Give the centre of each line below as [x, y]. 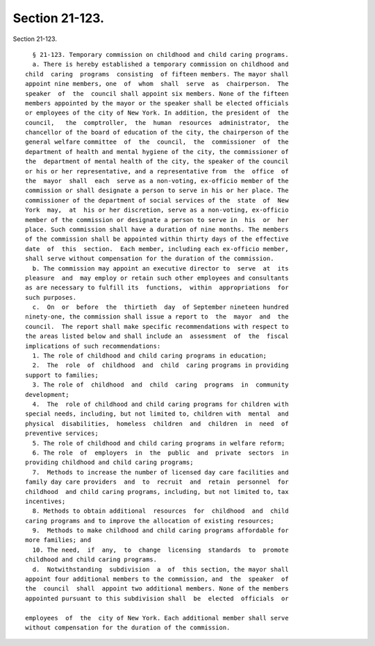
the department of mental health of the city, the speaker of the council [157, 162]
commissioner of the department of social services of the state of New [157, 200]
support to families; [62, 375]
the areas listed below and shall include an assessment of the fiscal [157, 336]
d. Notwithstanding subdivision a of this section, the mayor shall [160, 569]
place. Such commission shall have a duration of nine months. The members [157, 229]
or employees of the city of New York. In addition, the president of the [157, 113]
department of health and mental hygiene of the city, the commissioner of [157, 152]
